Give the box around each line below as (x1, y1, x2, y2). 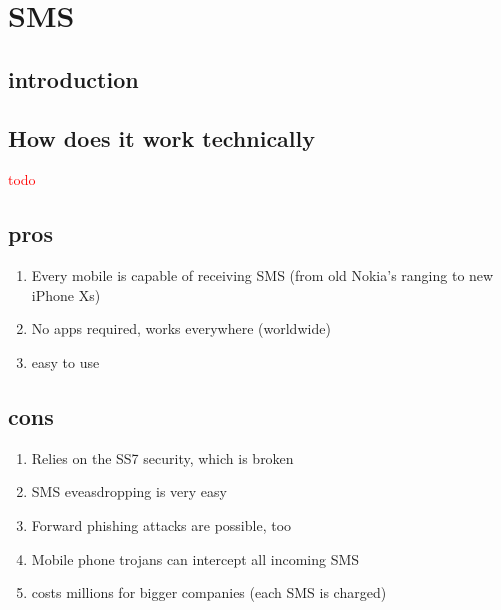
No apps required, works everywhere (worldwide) (31, 318, 331, 339)
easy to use (31, 351, 100, 372)
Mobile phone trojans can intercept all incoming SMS (31, 548, 360, 569)
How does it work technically (8, 122, 315, 153)
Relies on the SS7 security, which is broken (31, 447, 294, 468)
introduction (8, 63, 139, 94)
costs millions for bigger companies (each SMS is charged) (31, 582, 387, 603)
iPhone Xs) (31, 284, 101, 305)
